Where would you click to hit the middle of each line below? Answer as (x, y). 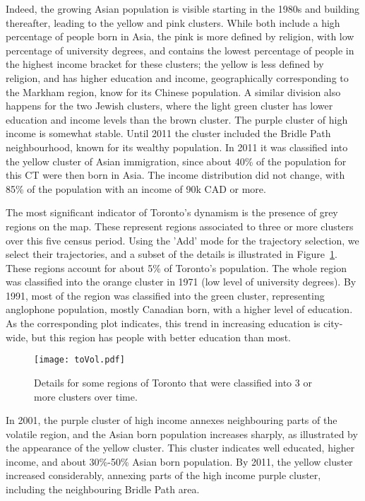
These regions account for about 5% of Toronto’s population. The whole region (176, 267)
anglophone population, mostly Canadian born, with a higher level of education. (179, 309)
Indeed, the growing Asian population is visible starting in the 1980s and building (183, 8)
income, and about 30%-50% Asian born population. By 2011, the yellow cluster (179, 461)
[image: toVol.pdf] (79, 360)
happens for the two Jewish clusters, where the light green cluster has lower (169, 106)
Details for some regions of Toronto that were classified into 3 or (173, 382)
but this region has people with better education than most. (161, 337)
